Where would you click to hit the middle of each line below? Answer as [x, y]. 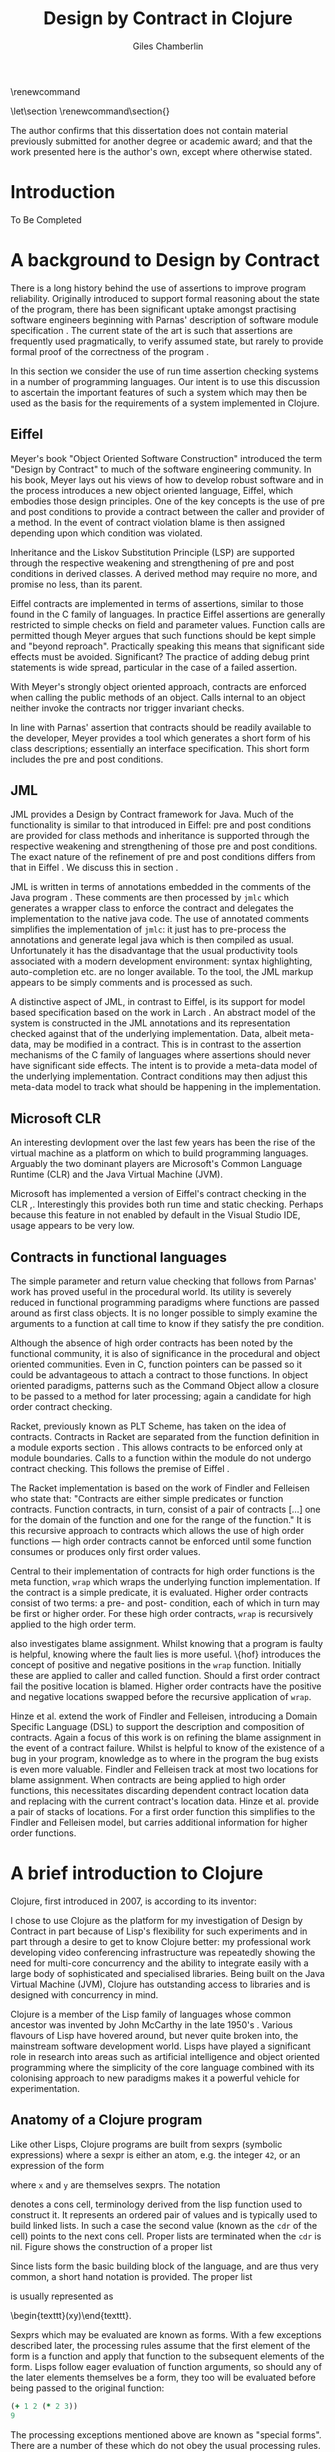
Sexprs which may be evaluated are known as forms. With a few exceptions [166, 2334]
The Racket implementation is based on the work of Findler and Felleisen [160, 1488]
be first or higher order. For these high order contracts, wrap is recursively [162, 1614]
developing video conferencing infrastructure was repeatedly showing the [163, 1952]
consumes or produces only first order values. [106, 1552]
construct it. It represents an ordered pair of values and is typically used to [164, 2214]
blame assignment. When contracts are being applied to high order [148, 1780]
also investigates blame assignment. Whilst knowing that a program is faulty [166, 1644]
